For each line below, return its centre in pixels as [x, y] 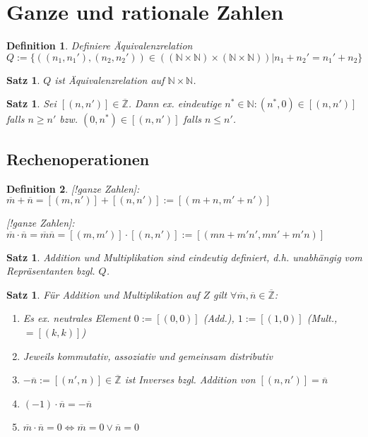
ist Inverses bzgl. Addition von [190, 379]
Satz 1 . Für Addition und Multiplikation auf [103, 294]
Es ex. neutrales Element [77, 318]
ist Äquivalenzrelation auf [109, 79]
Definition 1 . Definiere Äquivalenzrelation [100, 46]
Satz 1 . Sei [31, 103]
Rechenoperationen [78, 158]
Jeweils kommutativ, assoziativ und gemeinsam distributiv [148, 355]
